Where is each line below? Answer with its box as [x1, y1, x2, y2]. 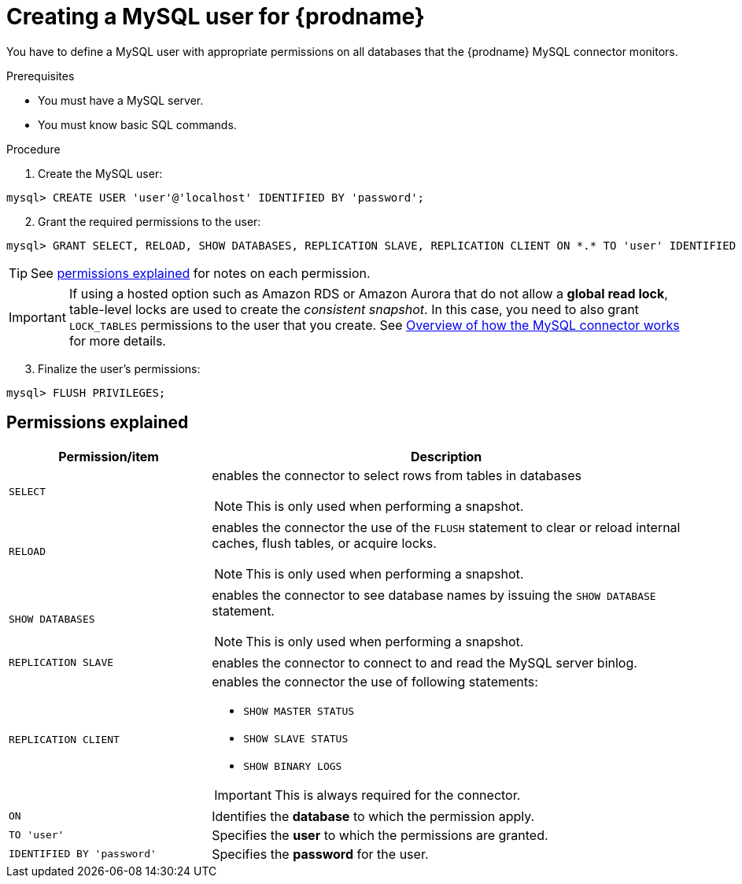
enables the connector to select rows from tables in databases [212, 467, 581, 483]
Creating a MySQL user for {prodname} [6, 3, 425, 30]
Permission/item [58, 448, 159, 464]
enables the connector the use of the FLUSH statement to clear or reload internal [212, 519, 681, 535]
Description [410, 448, 482, 464]
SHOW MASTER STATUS [243, 705, 355, 717]
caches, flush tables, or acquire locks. [212, 534, 437, 551]
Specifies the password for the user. [212, 845, 429, 862]
